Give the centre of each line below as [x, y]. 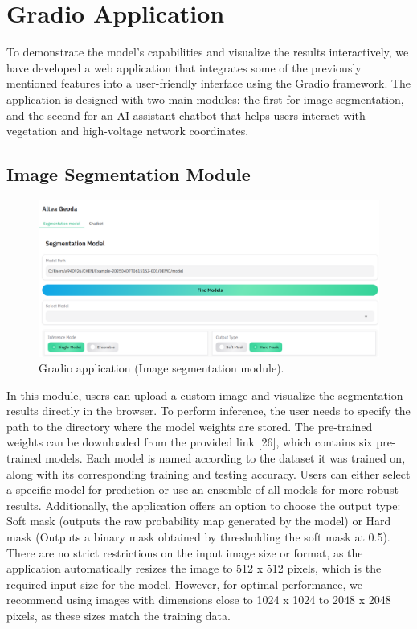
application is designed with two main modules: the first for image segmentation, [205, 99]
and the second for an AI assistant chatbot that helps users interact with [186, 115]
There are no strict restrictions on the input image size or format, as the [185, 552]
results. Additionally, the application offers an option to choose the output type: [204, 505]
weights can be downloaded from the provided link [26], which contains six [190, 442]
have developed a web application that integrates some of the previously [184, 67]
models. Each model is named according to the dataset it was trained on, [225, 458]
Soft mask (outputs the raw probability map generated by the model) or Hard [199, 521]
